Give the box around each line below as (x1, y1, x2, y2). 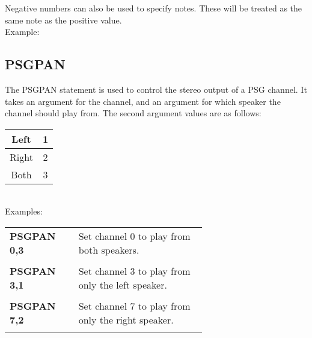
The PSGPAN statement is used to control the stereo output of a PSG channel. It (5, 83, 307, 95)
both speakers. (78, 242, 139, 257)
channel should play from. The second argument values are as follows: (5, 107, 262, 119)
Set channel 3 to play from (78, 263, 191, 278)
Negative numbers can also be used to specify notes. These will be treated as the (5, 2, 302, 14)
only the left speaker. (78, 277, 167, 292)
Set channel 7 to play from (78, 298, 191, 313)
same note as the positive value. (5, 13, 122, 26)
